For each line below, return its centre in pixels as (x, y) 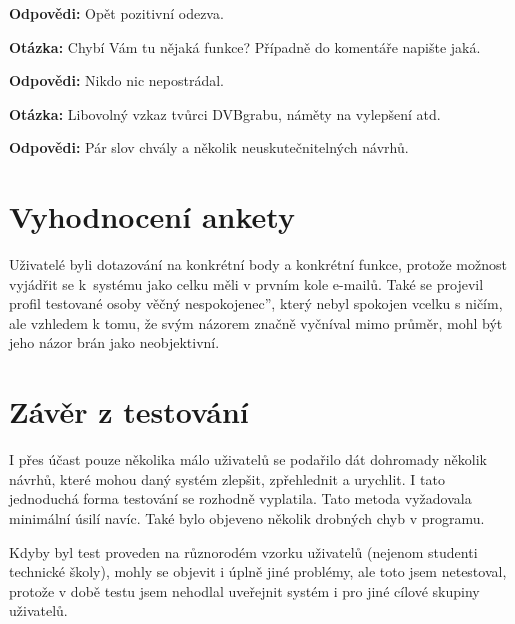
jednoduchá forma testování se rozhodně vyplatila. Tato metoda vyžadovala (240, 498)
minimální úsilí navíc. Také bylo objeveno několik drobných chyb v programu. (247, 517)
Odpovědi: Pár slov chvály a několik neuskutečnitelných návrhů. (209, 147)
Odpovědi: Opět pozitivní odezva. (116, 13)
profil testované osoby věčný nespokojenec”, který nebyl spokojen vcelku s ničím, (256, 303)
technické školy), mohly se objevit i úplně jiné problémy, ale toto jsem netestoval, (258, 571)
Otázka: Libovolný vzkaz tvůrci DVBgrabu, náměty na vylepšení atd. (225, 113)
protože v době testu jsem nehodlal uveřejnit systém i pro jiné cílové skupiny (244, 590)
